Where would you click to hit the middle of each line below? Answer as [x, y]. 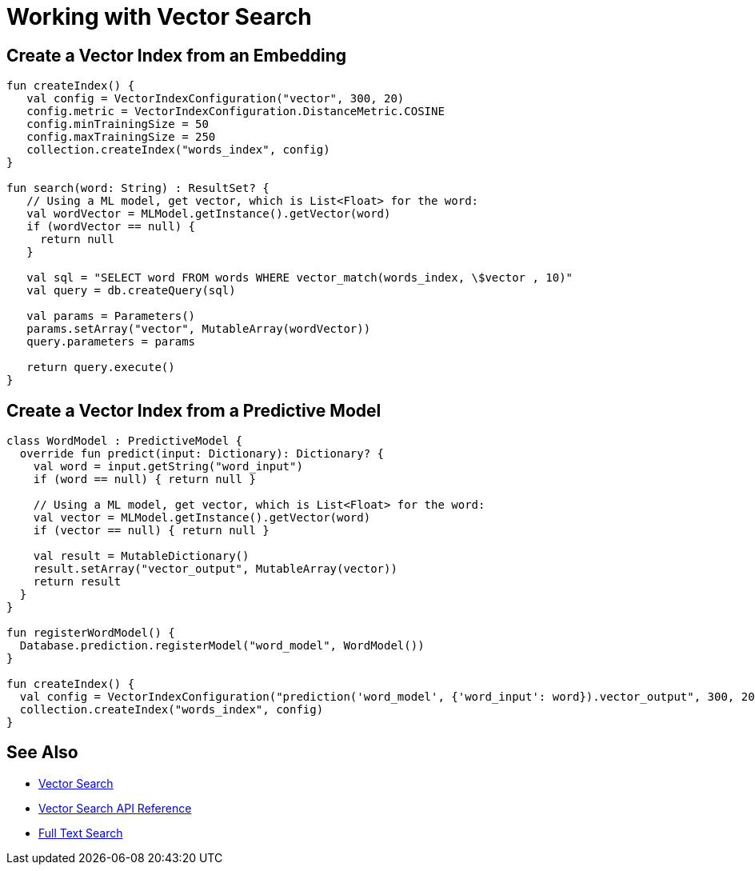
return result [77, 582]
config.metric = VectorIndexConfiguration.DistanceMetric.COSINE [236, 112]
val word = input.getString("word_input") [168, 467]
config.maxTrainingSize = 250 [121, 137]
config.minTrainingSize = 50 [118, 124]
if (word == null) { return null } [144, 479]
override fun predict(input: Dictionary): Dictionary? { [202, 454]
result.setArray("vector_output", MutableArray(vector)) [215, 569]
